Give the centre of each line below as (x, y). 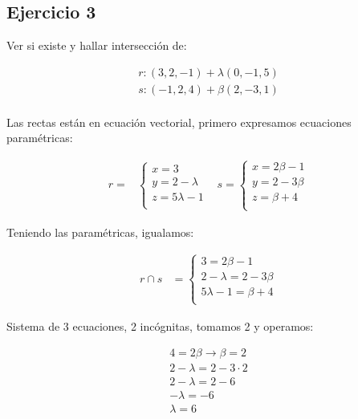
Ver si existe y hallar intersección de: (97, 45)
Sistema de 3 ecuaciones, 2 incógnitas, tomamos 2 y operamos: (160, 325)
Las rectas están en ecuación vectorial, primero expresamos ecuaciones (179, 122)
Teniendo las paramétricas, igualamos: (100, 232)
